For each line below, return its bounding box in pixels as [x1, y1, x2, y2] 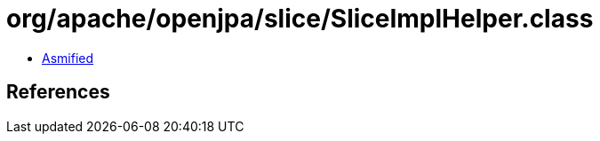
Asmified [42, 50, 94, 66]
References [6, 81, 110, 104]
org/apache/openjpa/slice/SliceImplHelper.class [6, 4, 594, 34]
